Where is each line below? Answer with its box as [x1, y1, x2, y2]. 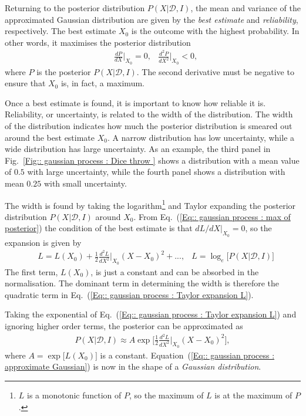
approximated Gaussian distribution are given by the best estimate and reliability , [5, 13, 298, 25]
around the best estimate [5, 131, 95, 143]
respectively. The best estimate [5, 25, 116, 37]
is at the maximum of [214, 389, 292, 401]
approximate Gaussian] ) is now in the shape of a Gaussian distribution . [5, 360, 261, 373]
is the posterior [36, 65, 91, 77]
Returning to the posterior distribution [5, 2, 145, 13]
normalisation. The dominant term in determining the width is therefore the [5, 277, 280, 289]
